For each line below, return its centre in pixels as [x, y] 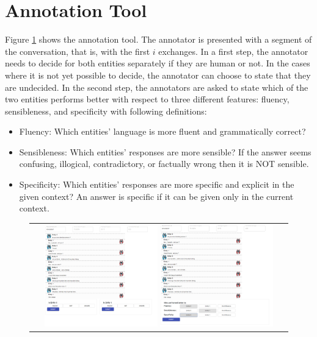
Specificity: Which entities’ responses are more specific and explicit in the [157, 184]
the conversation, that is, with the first [78, 51]
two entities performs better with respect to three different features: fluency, [147, 99]
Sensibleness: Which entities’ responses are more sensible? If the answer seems [165, 151]
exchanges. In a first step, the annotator [233, 51]
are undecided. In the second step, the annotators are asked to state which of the [157, 87]
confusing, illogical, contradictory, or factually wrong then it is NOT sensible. [164, 164]
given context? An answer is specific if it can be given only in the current [156, 196]
